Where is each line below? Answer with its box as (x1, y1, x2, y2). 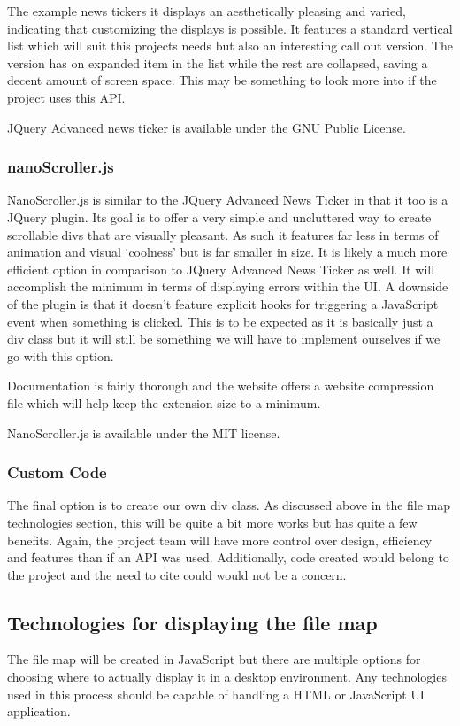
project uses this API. (7, 88, 126, 106)
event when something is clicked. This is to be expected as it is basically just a (7, 312, 433, 330)
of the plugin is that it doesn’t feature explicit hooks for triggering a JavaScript (7, 294, 439, 313)
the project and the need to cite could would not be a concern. (7, 565, 347, 583)
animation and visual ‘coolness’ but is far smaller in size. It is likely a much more (7, 243, 448, 261)
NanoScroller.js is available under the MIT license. (7, 423, 280, 442)
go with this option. (7, 346, 114, 365)
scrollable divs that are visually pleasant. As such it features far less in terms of (7, 225, 439, 243)
